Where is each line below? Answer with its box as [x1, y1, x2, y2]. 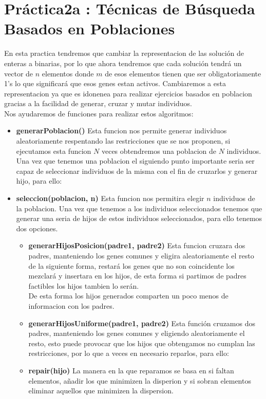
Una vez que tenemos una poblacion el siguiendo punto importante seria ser [16, 155, 255, 166]
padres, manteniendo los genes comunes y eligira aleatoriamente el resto [28, 250, 254, 261]
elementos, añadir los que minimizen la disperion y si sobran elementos [28, 375, 251, 386]
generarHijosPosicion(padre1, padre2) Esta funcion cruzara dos [28, 240, 245, 251]
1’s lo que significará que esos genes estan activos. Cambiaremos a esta [4, 78, 226, 89]
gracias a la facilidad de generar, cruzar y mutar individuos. [4, 98, 192, 109]
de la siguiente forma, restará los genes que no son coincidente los [28, 260, 235, 271]
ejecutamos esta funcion [16, 145, 91, 156]
